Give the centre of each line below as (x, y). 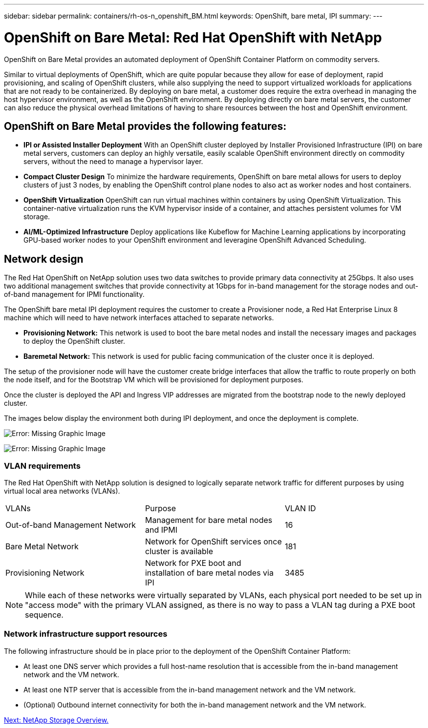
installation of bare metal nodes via (209, 572)
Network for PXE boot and (193, 563)
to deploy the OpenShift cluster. (75, 341)
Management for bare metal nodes (209, 520)
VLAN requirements (42, 466)
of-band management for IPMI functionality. (74, 294)
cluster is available (179, 551)
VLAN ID (300, 508)
